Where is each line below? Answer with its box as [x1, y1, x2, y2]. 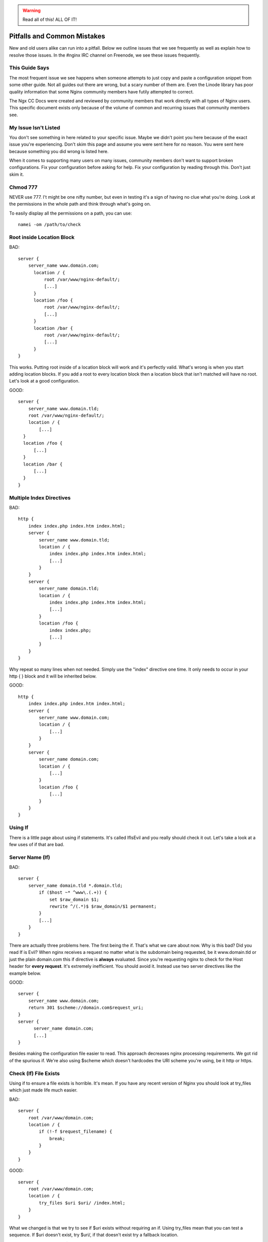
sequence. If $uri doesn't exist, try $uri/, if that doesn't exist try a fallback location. [9, 1232, 179, 1238]
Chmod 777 [9, 184, 38, 191]
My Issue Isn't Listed [9, 124, 61, 131]
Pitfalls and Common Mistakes [9, 32, 105, 41]
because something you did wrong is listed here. [9, 148, 109, 154]
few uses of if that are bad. [9, 841, 65, 847]
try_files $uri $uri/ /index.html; [39, 1200, 126, 1206]
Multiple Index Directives [9, 494, 71, 501]
